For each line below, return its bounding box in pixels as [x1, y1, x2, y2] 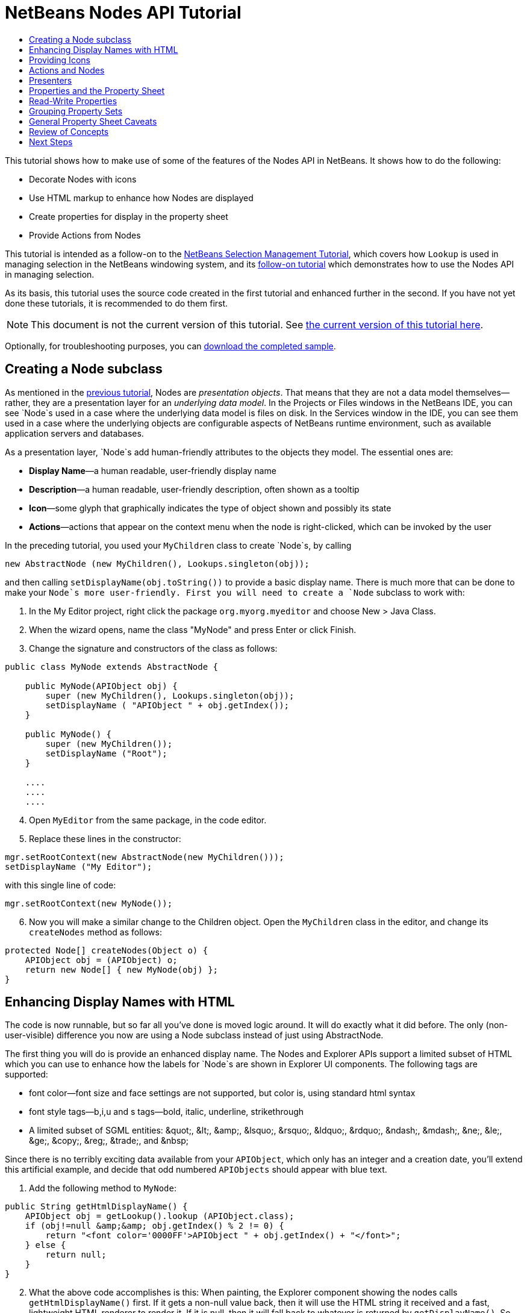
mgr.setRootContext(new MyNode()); [5, 898, 173, 908]
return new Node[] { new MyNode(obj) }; [25, 964, 219, 975]
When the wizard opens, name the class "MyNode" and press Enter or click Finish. [29, 624, 357, 635]
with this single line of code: [5, 879, 116, 890]
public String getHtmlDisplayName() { [5, 1202, 188, 1212]
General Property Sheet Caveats [29, 116, 157, 126]
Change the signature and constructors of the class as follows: [29, 643, 278, 653]
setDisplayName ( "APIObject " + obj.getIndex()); [45, 700, 290, 710]
